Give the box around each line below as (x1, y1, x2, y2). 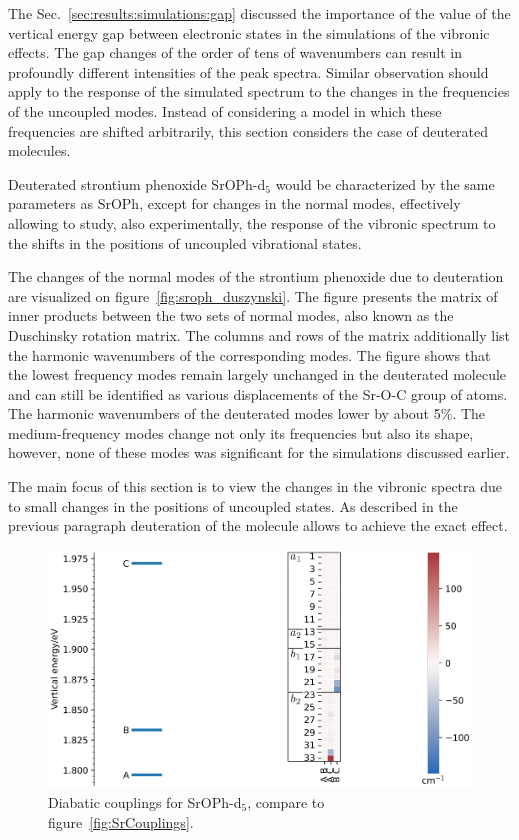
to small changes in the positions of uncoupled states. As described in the (8, 495, 458, 516)
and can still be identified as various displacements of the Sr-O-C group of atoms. (8, 383, 508, 404)
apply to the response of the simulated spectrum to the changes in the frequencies (8, 81, 510, 102)
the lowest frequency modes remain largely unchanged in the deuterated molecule (8, 364, 507, 385)
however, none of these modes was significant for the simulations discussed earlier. (8, 442, 510, 463)
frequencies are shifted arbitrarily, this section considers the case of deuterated (8, 120, 488, 141)
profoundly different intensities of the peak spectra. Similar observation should (8, 61, 489, 82)
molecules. (8, 140, 71, 161)
